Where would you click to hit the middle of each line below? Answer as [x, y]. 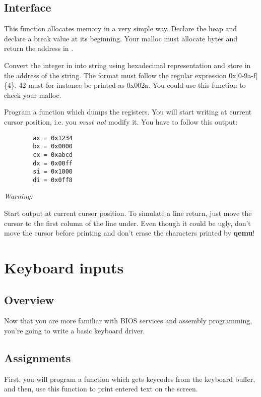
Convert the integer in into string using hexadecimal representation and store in [127, 65]
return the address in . [39, 48]
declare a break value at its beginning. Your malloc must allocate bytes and [121, 38]
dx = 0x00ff [53, 163]
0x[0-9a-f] [243, 75]
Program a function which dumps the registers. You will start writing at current [128, 112]
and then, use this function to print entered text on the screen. [101, 389]
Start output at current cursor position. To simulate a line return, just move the [128, 213]
